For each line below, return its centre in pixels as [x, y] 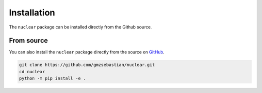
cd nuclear [32, 72]
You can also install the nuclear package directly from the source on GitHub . [87, 52]
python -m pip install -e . [52, 79]
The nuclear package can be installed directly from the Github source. [81, 27]
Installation [32, 13]
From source [28, 41]
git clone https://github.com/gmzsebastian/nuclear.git [87, 65]
